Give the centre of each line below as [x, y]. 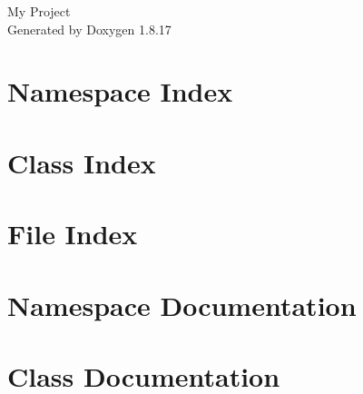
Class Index [82, 162]
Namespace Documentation [182, 305]
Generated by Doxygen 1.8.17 [89, 29]
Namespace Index [120, 91]
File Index [73, 234]
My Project [39, 11]
